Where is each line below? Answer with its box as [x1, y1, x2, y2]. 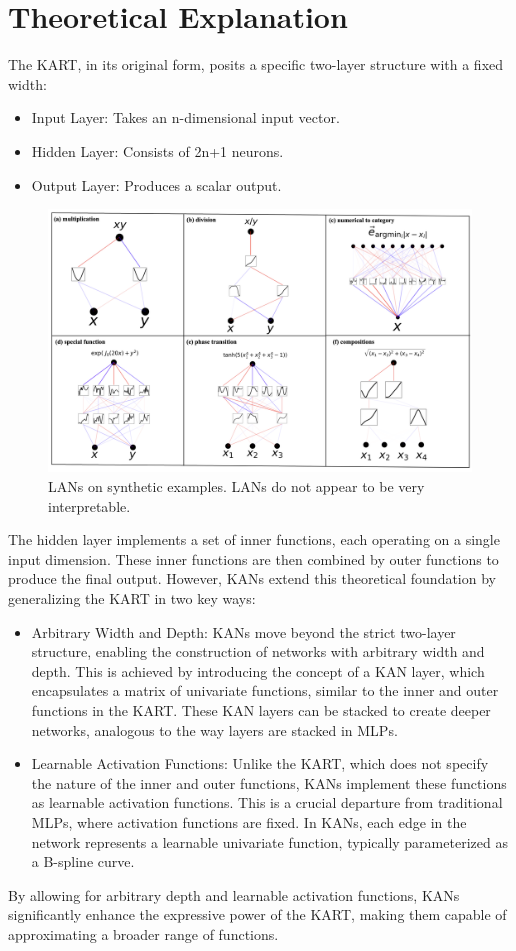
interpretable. [48, 495, 131, 516]
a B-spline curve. [31, 851, 135, 872]
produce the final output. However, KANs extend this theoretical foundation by [8, 568, 496, 589]
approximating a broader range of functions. [8, 923, 279, 944]
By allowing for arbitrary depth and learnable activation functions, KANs [8, 884, 460, 905]
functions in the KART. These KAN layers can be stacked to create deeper [31, 699, 491, 720]
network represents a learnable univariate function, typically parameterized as [31, 831, 508, 852]
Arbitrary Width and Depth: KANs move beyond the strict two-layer [31, 621, 456, 642]
